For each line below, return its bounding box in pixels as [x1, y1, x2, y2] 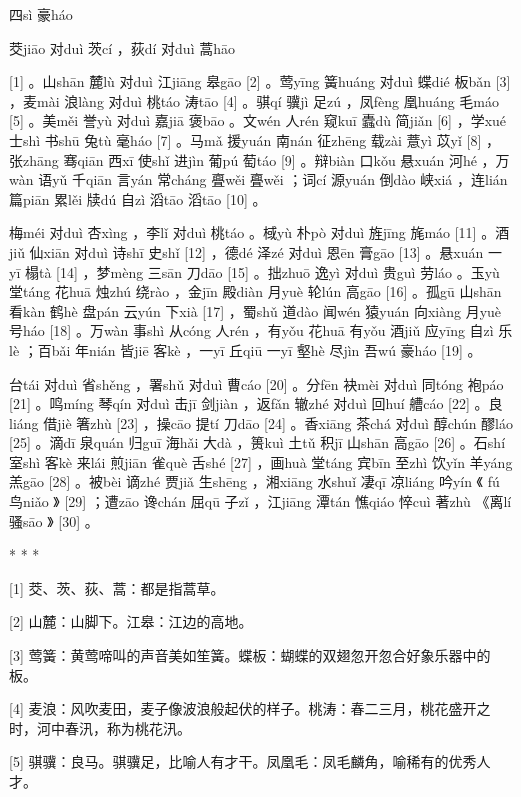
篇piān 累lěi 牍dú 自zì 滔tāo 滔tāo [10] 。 [9, 188, 267, 209]
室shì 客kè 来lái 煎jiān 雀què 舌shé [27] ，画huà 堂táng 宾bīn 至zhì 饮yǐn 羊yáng [9, 451, 513, 472]
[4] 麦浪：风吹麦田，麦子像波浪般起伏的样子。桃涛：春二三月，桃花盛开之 [9, 698, 491, 719]
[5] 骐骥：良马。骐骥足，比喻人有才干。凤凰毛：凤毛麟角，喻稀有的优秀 [9, 751, 477, 772]
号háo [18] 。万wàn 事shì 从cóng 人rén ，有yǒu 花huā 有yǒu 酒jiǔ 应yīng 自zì [9, 320, 494, 341]
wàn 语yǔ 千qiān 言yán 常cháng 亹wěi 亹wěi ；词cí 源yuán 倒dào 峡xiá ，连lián [9, 169, 508, 190]
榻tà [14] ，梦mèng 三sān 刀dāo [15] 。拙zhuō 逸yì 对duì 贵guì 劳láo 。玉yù [24, 261, 500, 282]
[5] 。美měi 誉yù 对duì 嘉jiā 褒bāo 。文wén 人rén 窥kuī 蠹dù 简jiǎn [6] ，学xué [9, 110, 507, 131]
